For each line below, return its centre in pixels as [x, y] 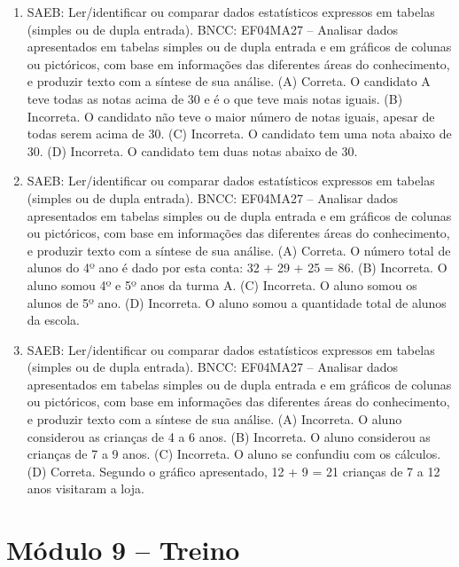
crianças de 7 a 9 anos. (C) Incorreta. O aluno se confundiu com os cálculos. [234, 454]
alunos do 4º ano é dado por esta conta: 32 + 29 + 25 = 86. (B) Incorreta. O [237, 268]
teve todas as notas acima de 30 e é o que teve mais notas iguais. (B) [215, 98]
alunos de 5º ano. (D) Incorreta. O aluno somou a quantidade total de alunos [237, 302]
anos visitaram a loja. [86, 488]
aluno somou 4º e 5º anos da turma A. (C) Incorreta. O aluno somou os [222, 284]
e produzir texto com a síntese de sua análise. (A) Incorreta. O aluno [214, 419]
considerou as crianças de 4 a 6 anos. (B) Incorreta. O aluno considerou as [229, 436]
